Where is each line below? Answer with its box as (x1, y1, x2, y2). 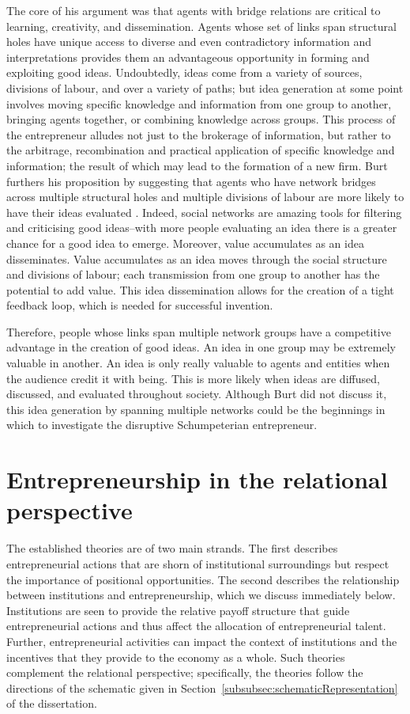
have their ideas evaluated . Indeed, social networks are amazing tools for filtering (6, 203, 402, 220)
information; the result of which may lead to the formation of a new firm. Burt (6, 157, 388, 173)
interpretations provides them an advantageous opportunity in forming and (6, 48, 370, 65)
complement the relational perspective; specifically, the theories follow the (6, 664, 363, 681)
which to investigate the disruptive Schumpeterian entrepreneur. (6, 416, 318, 433)
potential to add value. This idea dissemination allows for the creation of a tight (6, 281, 394, 298)
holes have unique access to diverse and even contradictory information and (6, 33, 372, 50)
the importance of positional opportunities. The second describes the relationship (6, 571, 400, 587)
